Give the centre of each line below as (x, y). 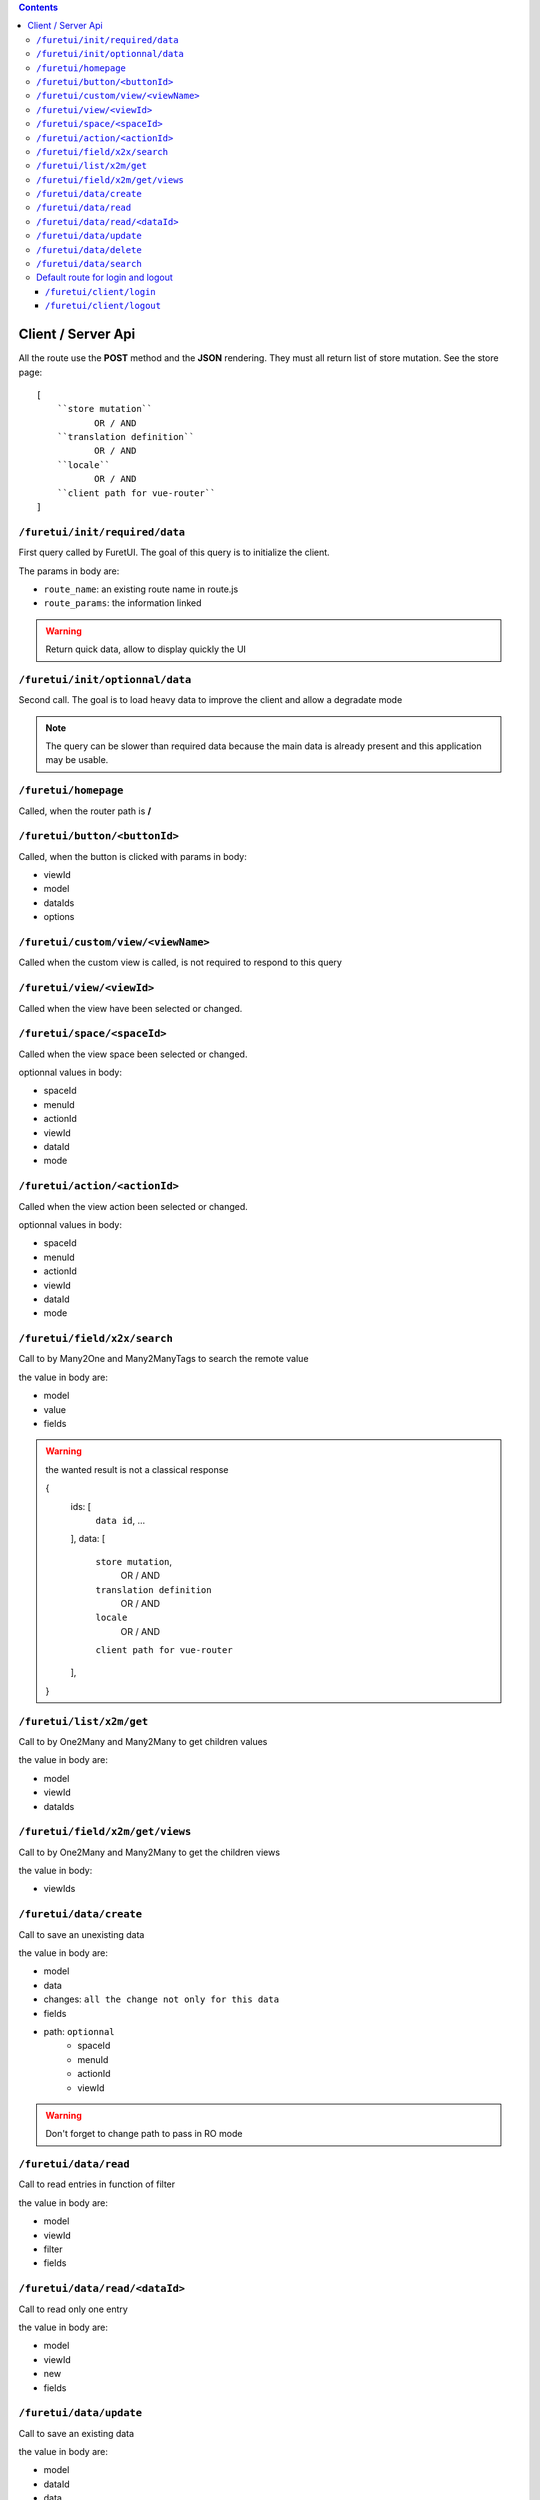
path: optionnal (79, 2031)
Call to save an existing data (76, 2433)
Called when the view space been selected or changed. (133, 1054)
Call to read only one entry (73, 2309)
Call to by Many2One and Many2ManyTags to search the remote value (163, 1359)
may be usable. (77, 760)
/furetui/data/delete (89, 249)
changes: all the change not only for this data (161, 1999)
